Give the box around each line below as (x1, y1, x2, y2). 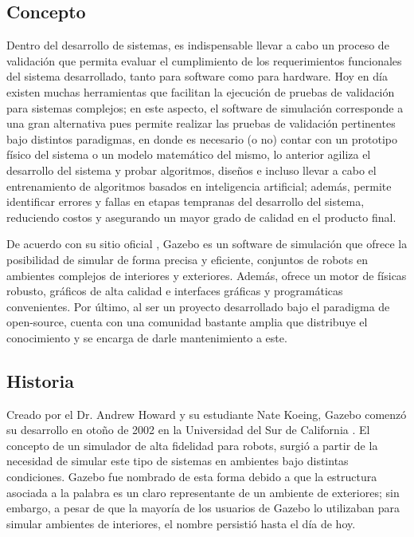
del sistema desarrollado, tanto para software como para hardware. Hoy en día (6, 68, 388, 85)
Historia (6, 368, 74, 393)
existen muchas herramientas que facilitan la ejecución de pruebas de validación (6, 83, 395, 100)
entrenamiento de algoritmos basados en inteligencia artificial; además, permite (6, 177, 392, 194)
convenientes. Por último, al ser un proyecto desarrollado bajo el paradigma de (6, 298, 390, 314)
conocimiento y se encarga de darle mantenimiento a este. (6, 329, 287, 345)
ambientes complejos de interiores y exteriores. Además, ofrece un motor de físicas (6, 267, 407, 283)
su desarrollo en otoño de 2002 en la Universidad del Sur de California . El (6, 421, 370, 438)
